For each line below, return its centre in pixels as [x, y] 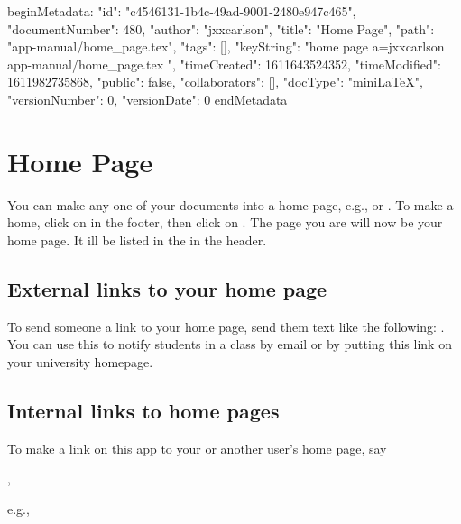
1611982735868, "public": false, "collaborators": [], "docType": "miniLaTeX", [215, 82]
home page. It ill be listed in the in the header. [137, 239]
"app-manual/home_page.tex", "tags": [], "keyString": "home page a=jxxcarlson [226, 46]
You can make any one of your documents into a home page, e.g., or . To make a [230, 204]
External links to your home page [167, 288]
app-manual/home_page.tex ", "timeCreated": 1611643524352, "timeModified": [224, 64]
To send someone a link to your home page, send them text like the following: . [226, 326]
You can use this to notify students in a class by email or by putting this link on [230, 344]
